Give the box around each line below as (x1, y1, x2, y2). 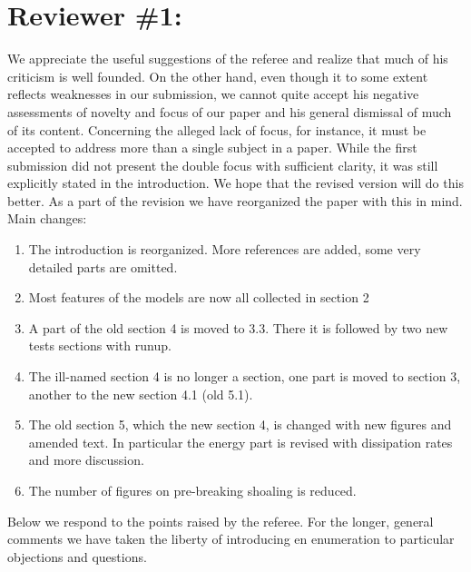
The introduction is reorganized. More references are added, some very (28, 240, 421, 259)
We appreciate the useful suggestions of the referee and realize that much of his (7, 49, 448, 68)
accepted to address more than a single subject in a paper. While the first (7, 138, 417, 157)
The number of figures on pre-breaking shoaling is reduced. (28, 481, 357, 499)
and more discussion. (28, 450, 144, 469)
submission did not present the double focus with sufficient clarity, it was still (7, 155, 438, 174)
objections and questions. (7, 547, 147, 566)
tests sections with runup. (28, 336, 172, 355)
